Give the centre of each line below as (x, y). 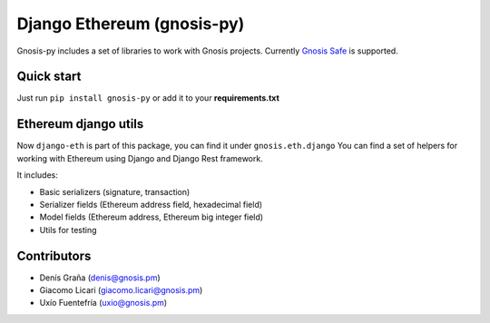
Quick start (49, 77)
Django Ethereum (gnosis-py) (131, 24)
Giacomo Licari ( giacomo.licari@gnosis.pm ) (121, 290)
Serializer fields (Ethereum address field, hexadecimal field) (151, 204)
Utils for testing (68, 230)
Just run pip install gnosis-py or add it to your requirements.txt (148, 98)
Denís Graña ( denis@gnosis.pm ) (100, 278)
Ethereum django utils (80, 124)
